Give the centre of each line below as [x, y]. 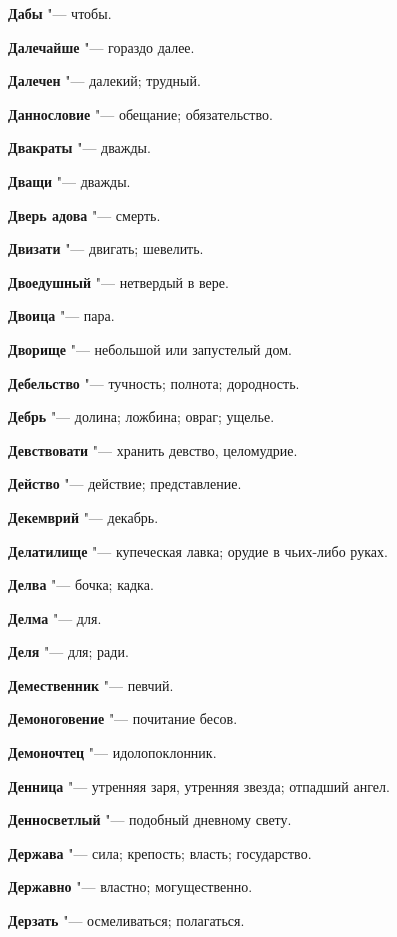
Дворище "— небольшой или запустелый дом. [150, 348]
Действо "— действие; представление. [125, 483]
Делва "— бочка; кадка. [81, 584]
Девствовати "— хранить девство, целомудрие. [153, 449]
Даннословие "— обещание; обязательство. [140, 113]
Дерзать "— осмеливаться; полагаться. [126, 920]
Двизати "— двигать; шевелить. [106, 248]
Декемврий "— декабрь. [83, 516]
